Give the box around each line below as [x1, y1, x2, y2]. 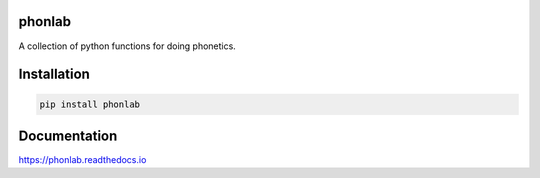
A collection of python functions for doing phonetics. [18, 40, 237, 52]
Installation [18, 66, 90, 83]
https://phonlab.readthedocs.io [18, 154, 147, 166]
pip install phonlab [39, 98, 140, 110]
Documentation [18, 127, 118, 144]
